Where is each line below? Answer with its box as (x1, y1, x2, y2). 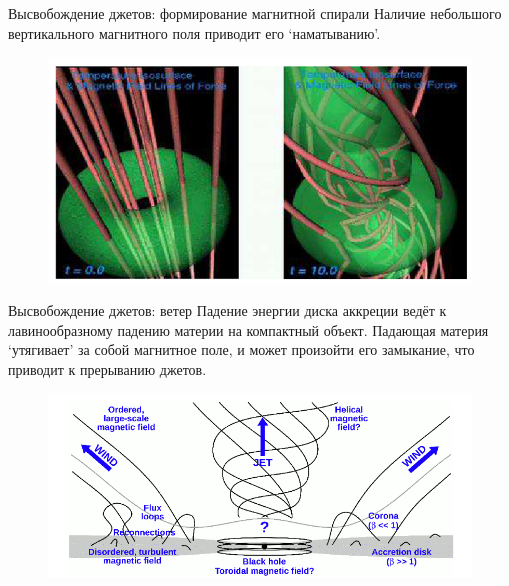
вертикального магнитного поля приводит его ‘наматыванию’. (8, 22, 381, 43)
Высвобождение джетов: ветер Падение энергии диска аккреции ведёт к (8, 300, 447, 321)
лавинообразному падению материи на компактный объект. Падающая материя (8, 319, 489, 340)
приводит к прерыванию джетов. (8, 358, 207, 379)
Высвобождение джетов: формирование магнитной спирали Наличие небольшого (8, 3, 502, 23)
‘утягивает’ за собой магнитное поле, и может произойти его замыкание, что (8, 339, 475, 360)
